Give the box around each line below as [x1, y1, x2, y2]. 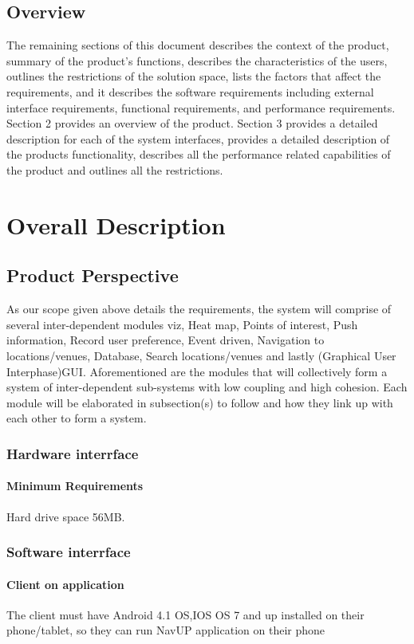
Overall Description [6, 208, 226, 241]
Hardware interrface [6, 443, 139, 463]
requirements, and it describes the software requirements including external [6, 83, 374, 100]
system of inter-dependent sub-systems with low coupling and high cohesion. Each [6, 379, 408, 395]
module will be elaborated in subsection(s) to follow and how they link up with [6, 394, 393, 410]
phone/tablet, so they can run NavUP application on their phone [6, 622, 325, 638]
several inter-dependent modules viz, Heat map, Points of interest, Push [6, 316, 358, 332]
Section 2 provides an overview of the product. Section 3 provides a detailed [6, 115, 378, 132]
